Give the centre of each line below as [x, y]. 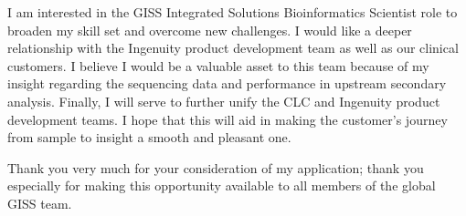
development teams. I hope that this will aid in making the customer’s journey [228, 119]
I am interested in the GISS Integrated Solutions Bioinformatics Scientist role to [233, 12]
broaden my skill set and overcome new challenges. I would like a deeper [210, 30]
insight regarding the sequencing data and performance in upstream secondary [227, 83]
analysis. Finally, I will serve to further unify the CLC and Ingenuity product [224, 101]
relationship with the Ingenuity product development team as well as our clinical [233, 48]
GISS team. [40, 203]
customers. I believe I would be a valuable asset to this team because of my [218, 65]
